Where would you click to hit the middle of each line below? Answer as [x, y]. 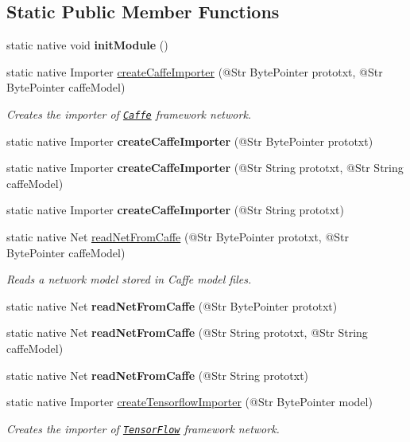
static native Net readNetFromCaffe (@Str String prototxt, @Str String [187, 332]
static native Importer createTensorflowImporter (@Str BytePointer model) [190, 402]
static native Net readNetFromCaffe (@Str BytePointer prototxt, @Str [178, 237]
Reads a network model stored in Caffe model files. [129, 279]
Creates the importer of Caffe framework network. [129, 113]
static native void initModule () [87, 45]
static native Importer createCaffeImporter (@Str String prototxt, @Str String [205, 168]
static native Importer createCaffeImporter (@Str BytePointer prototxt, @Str [195, 71]
